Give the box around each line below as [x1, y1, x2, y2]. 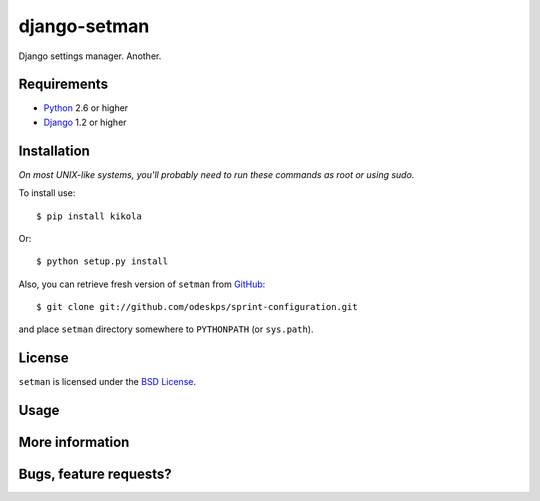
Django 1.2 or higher [43, 116, 127, 128]
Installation [18, 142, 90, 159]
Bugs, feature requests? [18, 466, 172, 483]
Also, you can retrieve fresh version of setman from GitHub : [18, 278, 266, 290]
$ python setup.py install [36, 256, 169, 267]
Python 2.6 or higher [43, 102, 129, 114]
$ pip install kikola [36, 210, 142, 222]
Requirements [18, 76, 109, 93]
